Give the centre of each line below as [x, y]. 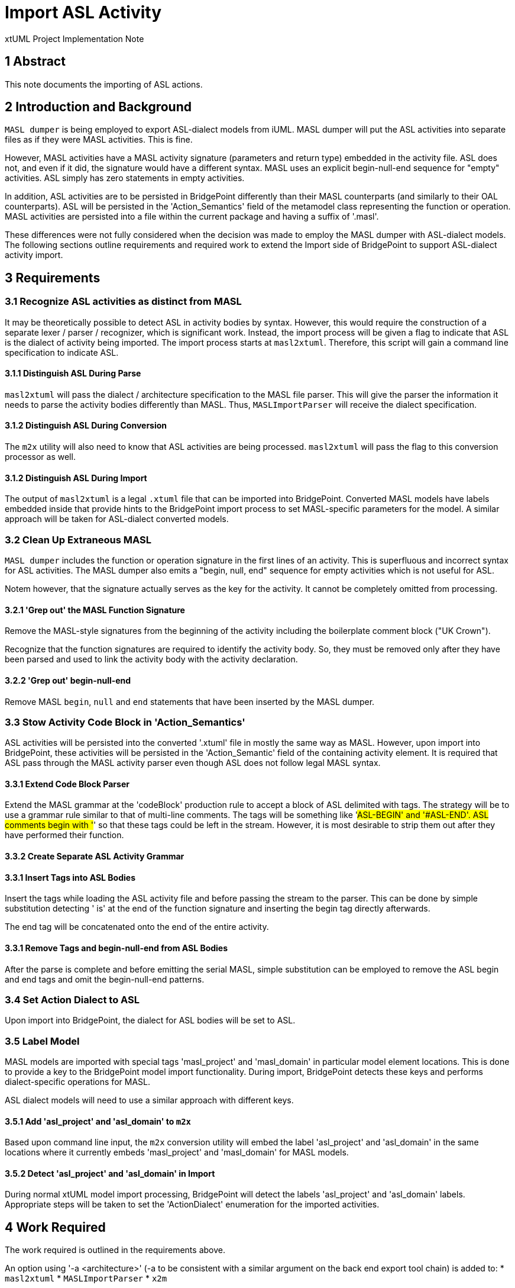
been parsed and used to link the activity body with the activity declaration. [151, 659]
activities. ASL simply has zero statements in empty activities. [125, 178]
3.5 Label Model [42, 1041]
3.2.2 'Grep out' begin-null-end [68, 680]
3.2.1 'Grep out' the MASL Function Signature [95, 610]
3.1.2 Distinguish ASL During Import [76, 478]
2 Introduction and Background [98, 107]
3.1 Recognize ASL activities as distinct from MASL [123, 302]
